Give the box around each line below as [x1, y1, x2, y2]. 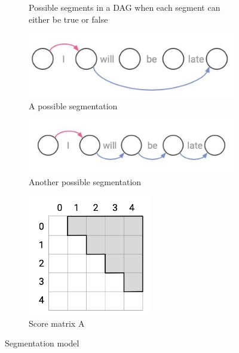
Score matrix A [29, 317, 85, 329]
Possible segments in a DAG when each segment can [29, 1, 220, 13]
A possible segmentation [29, 99, 118, 112]
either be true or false [29, 13, 108, 25]
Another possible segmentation [29, 175, 142, 188]
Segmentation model [5, 337, 79, 349]
